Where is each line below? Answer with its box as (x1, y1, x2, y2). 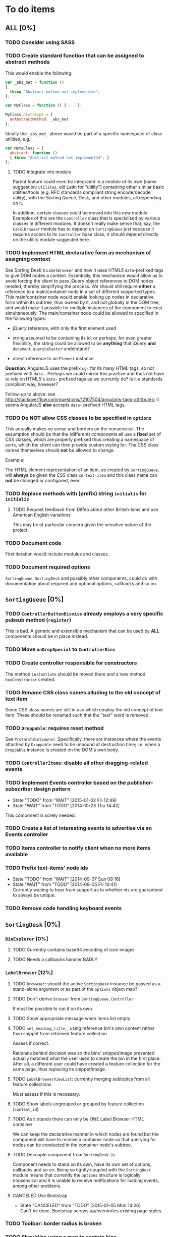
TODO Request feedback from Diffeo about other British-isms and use (12, 507, 158, 513)
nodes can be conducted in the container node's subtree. (12, 1142, 132, 1148)
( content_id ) (12, 1106, 39, 1112)
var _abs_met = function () (5, 80, 65, 85)
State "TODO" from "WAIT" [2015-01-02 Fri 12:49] (12, 797, 117, 803)
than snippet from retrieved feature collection (12, 1030, 107, 1036)
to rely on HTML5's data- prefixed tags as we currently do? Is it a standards (5, 376, 163, 382)
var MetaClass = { (5, 145, 44, 151)
